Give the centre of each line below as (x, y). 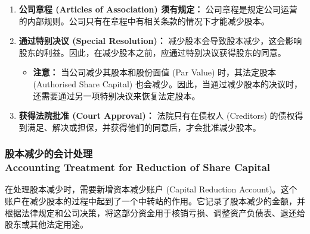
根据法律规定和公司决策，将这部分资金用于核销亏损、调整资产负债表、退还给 (155, 212)
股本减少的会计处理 (49, 154)
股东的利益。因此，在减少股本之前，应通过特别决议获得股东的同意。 (152, 52)
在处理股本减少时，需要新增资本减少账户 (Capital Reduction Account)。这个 (151, 189)
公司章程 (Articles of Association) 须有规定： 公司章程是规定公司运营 (158, 9)
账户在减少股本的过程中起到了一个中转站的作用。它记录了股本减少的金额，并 (155, 201)
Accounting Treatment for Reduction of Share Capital (138, 167)
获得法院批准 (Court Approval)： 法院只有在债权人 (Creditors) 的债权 (157, 116)
